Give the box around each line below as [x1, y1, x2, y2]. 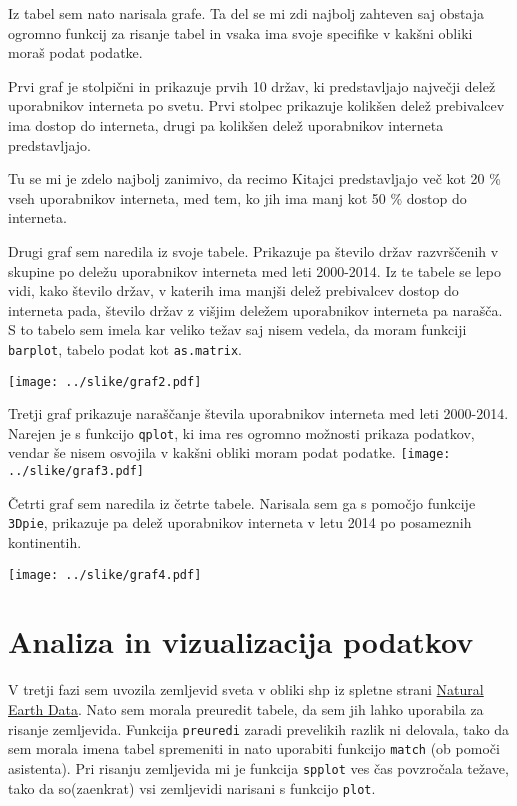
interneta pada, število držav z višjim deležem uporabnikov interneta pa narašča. [8, 299, 503, 320]
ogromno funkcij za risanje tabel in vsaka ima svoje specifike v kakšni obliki [8, 22, 473, 43]
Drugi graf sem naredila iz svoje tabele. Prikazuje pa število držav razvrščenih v [8, 240, 499, 261]
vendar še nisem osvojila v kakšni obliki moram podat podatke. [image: [8, 442, 451, 463]
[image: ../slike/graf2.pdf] [8, 374, 202, 389]
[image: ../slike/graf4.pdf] [8, 567, 202, 582]
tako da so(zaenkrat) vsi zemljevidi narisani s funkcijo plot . [8, 777, 376, 798]
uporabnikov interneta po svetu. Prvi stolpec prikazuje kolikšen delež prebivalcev [8, 95, 505, 116]
